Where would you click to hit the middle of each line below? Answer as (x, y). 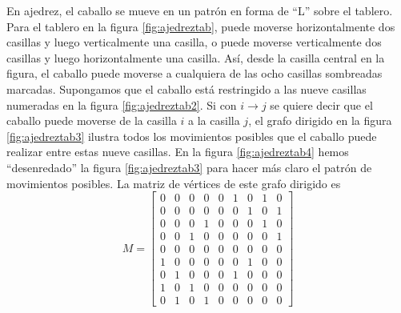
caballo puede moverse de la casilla (92, 120)
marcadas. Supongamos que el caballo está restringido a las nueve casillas (186, 88)
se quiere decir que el (321, 104)
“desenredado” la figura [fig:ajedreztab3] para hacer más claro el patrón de (189, 167)
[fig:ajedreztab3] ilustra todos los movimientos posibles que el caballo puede (192, 136)
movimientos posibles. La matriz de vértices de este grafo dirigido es (174, 183)
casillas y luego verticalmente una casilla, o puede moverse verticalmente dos (194, 42)
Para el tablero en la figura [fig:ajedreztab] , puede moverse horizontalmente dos (201, 26)
